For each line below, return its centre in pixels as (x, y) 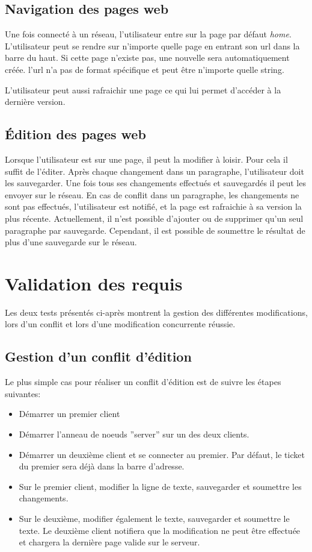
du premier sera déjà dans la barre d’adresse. (102, 466)
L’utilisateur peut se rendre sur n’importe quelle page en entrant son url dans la (152, 45)
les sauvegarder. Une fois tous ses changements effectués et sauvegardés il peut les (155, 183)
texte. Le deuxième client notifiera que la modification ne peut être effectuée (160, 530)
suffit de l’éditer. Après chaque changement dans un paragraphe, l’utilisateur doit (154, 171)
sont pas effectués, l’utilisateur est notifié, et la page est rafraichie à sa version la (153, 206)
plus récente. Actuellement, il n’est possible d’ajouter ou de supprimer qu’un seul (154, 218)
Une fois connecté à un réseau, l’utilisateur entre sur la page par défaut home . (148, 34)
